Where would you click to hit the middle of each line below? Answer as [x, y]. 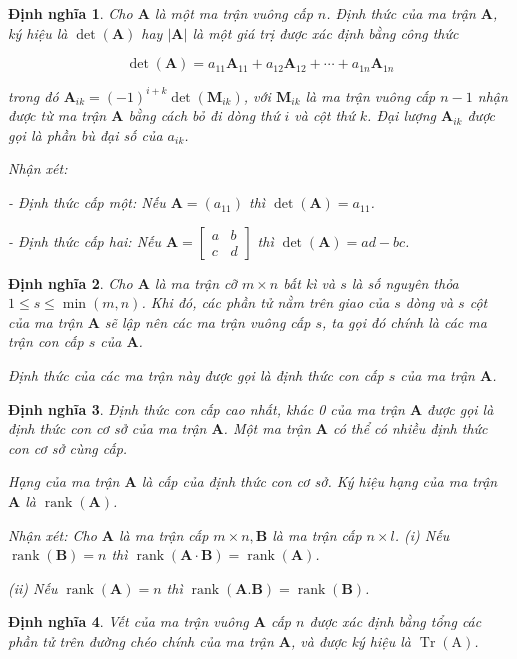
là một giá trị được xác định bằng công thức [325, 32]
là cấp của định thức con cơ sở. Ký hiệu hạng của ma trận [319, 481]
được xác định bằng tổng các [395, 621]
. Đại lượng [401, 115]
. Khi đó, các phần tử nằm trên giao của [265, 302]
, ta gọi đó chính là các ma [404, 321]
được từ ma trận [57, 115]
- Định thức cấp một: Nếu [87, 202]
